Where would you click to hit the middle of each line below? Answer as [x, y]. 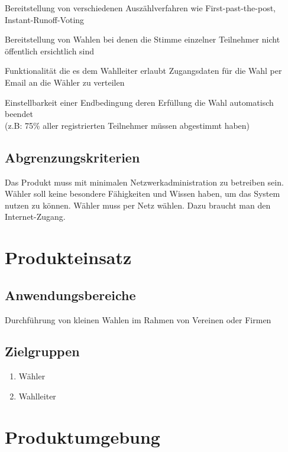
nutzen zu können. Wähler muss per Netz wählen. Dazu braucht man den [138, 205]
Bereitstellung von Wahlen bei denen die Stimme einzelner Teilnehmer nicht [143, 39]
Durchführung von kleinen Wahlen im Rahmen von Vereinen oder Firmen [138, 319]
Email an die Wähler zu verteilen [65, 82]
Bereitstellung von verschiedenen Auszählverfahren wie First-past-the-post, [140, 8]
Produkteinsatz [68, 257]
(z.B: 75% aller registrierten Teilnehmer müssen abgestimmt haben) [127, 125]
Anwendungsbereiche [70, 295]
